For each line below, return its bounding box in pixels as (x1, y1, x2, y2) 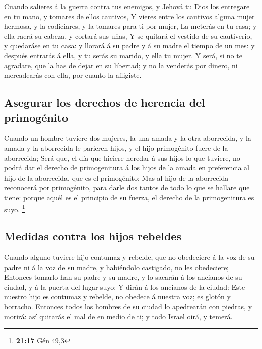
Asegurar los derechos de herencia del (4, 95, 205, 110)
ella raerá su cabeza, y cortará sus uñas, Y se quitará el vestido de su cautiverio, (4, 30, 252, 41)
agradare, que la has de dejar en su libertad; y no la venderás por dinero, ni (4, 60, 238, 70)
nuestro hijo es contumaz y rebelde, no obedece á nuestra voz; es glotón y (4, 291, 231, 302)
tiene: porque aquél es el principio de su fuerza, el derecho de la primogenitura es (4, 192, 254, 202)
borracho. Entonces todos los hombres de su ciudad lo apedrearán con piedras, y (4, 301, 252, 311)
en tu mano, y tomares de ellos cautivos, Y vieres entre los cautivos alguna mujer (4, 11, 255, 21)
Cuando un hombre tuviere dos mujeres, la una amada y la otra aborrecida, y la (4, 133, 251, 143)
